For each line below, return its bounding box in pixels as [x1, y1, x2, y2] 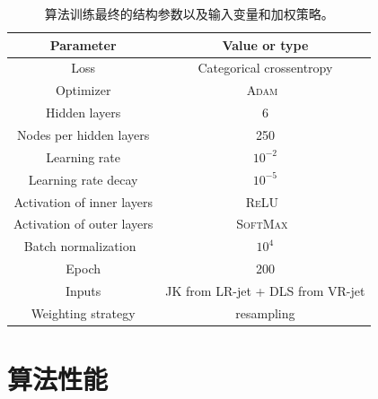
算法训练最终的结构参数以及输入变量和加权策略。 [44, 4, 334, 22]
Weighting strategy [31, 303, 136, 322]
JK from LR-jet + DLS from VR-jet [165, 281, 365, 299]
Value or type [222, 35, 309, 54]
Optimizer [55, 81, 111, 100]
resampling [235, 303, 295, 322]
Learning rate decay [28, 169, 138, 188]
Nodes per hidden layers [17, 125, 150, 143]
